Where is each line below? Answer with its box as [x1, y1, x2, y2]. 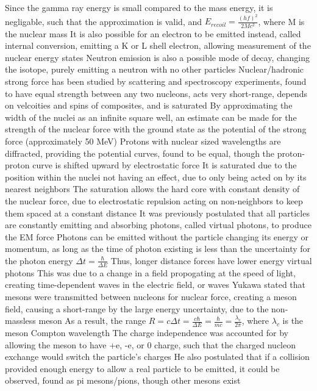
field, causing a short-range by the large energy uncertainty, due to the [5, 302, 269, 315]
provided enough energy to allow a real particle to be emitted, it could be [5, 362, 280, 375]
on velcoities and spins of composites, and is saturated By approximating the [5, 99, 293, 112]
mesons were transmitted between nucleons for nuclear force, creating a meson [5, 290, 297, 303]
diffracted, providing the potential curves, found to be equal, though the [5, 146, 275, 159]
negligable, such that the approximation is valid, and [5, 15, 202, 27]
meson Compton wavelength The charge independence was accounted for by [5, 326, 288, 339]
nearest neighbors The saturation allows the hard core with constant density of [5, 182, 300, 195]
